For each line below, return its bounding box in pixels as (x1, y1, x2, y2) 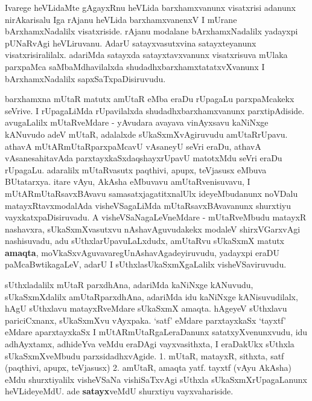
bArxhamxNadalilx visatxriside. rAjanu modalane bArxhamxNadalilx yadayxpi (5, 25, 298, 37)
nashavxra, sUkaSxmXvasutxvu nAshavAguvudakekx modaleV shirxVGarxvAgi (5, 222, 301, 235)
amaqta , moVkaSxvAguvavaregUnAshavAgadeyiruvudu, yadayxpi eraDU (5, 246, 279, 258)
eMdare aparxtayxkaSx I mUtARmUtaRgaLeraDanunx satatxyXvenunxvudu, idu (5, 326, 308, 338)
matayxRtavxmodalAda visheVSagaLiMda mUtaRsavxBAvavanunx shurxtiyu (5, 199, 291, 211)
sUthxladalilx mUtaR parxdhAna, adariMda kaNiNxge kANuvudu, (5, 278, 253, 291)
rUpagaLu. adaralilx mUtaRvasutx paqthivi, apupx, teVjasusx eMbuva (5, 163, 267, 176)
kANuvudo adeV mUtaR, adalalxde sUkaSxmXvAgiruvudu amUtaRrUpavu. (5, 127, 288, 140)
